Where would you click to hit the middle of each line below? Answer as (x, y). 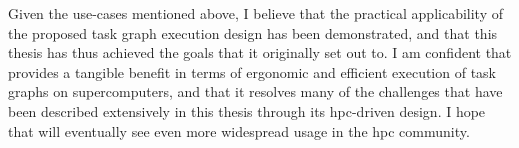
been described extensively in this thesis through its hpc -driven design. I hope (247, 110)
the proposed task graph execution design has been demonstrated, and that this (253, 32)
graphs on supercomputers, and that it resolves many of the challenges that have (255, 91)
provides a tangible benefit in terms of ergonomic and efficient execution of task (252, 71)
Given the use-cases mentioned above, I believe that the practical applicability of (256, 13)
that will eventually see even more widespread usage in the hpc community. (239, 130)
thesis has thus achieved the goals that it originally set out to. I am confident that (260, 52)
